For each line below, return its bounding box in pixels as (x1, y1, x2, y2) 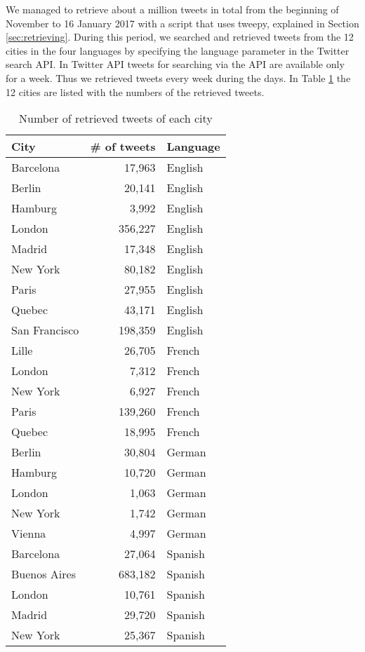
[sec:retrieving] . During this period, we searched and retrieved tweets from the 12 (6, 29, 354, 44)
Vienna (11, 525, 46, 542)
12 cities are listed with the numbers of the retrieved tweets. (6, 84, 265, 99)
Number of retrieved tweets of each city (19, 110, 213, 127)
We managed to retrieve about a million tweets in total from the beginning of (6, 2, 339, 16)
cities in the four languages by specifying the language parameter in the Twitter (6, 43, 350, 57)
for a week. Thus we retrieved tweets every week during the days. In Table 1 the (6, 70, 351, 85)
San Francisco (11, 322, 79, 339)
